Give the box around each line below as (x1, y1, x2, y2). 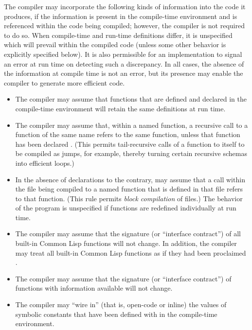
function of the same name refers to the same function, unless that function (15, 129, 240, 139)
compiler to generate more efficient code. (4, 77, 125, 87)
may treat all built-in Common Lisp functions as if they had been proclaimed (15, 247, 246, 258)
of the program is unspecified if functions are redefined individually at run (15, 203, 236, 213)
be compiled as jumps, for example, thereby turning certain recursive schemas (15, 148, 248, 158)
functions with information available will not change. (15, 283, 173, 293)
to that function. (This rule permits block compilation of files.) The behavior (15, 193, 243, 203)
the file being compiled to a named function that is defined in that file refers (15, 184, 243, 194)
